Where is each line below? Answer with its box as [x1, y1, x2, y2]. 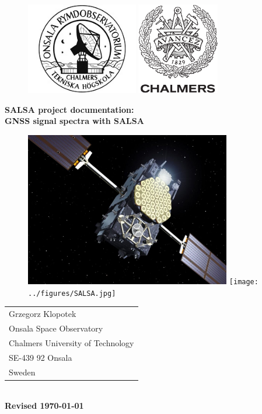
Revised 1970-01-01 [5, 399, 84, 412]
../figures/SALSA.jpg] [28, 289, 116, 298]
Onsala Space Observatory [9, 322, 103, 334]
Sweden [9, 365, 36, 378]
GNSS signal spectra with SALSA [5, 115, 144, 127]
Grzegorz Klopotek [9, 308, 76, 320]
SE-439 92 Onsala [9, 351, 72, 363]
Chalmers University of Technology [9, 336, 134, 349]
